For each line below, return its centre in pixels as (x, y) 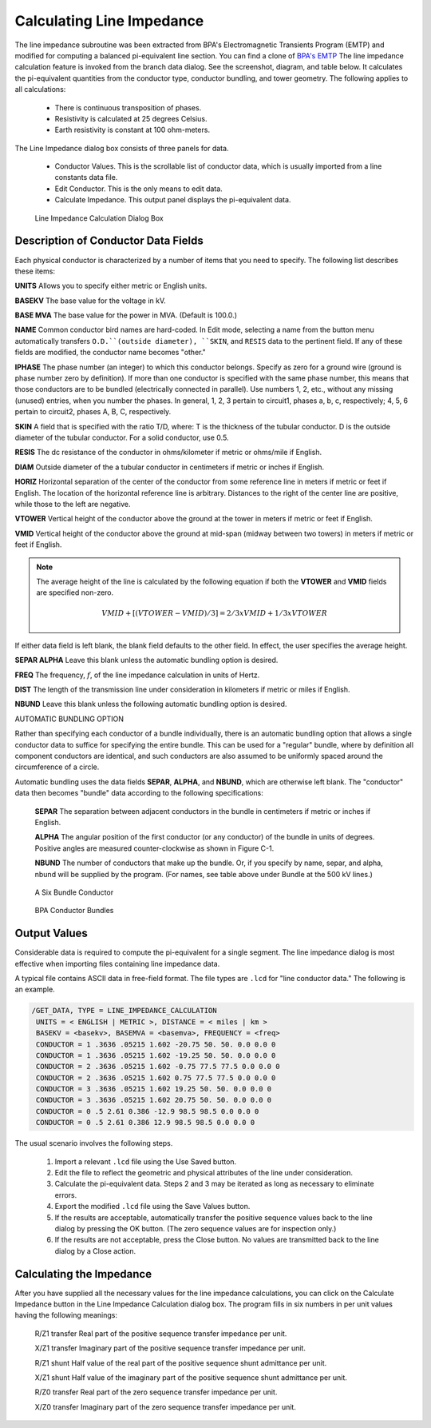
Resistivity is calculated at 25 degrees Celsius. (131, 118)
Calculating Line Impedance (109, 21)
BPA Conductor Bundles (74, 911)
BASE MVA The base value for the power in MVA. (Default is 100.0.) (126, 315)
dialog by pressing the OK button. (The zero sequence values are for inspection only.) (196, 1228)
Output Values (51, 933)
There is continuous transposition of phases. (128, 107)
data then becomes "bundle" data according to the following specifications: (139, 793)
